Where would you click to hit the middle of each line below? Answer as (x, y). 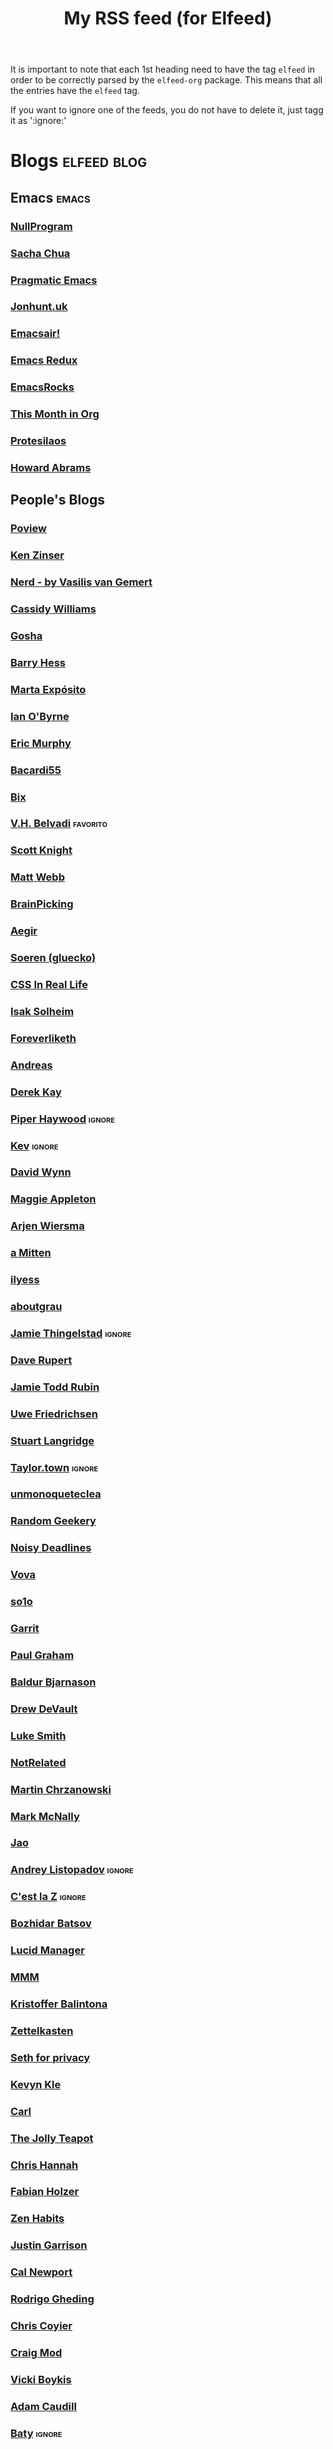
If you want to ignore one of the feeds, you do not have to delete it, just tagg (167, 110)
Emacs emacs (50, 197)
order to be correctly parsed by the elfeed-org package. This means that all (166, 80)
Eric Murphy (41, 743)
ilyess (25, 1280)
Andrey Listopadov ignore (72, 1870)
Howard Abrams (51, 467)
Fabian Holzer (45, 2192)
